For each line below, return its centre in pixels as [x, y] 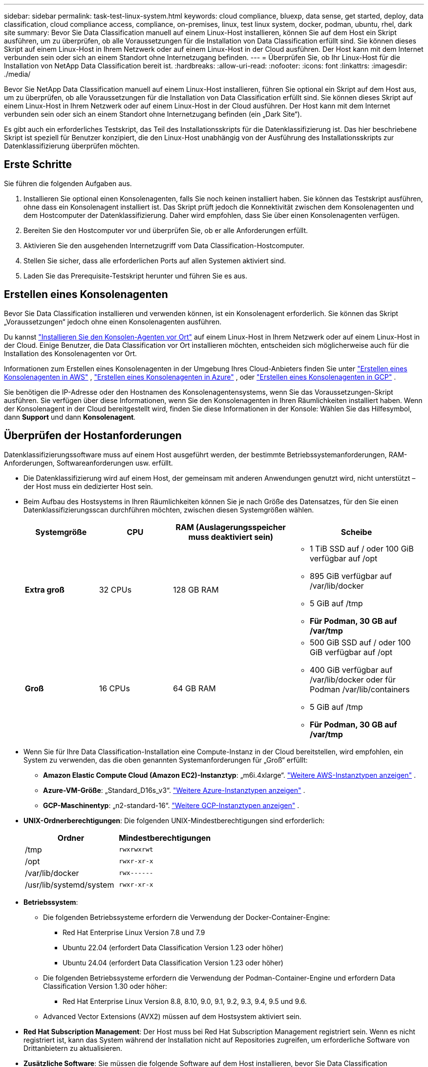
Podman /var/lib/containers [360, 689]
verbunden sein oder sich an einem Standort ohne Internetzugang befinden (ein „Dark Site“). [153, 114]
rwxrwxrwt [136, 850]
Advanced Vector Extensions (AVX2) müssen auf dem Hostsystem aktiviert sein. [172, 1016]
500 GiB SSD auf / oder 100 [360, 642]
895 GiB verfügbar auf [351, 576]
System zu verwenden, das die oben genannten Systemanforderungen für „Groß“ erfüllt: [166, 760]
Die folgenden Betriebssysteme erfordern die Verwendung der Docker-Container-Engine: [187, 917]
